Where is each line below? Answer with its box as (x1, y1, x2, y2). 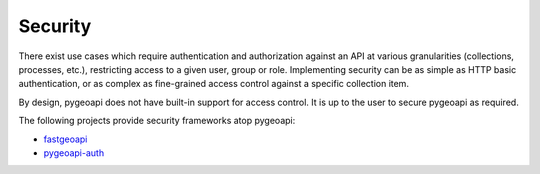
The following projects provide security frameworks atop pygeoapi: (18, 115, 296, 127)
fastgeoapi (43, 133, 88, 145)
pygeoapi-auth (43, 146, 105, 159)
